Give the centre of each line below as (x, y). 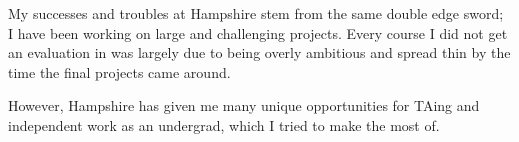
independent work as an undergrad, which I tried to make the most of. (224, 124)
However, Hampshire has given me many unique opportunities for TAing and (244, 105)
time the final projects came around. (119, 71)
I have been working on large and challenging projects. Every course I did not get (258, 32)
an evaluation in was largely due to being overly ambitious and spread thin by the (259, 52)
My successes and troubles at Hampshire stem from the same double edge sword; (256, 13)
